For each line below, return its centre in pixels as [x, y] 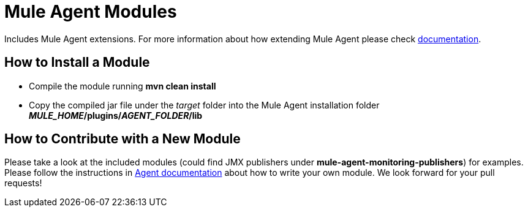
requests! [23, 183]
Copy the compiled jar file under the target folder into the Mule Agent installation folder [204, 105]
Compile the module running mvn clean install [123, 86]
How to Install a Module [77, 62]
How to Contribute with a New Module [123, 139]
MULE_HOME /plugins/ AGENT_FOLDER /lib [116, 115]
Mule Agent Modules [91, 12]
